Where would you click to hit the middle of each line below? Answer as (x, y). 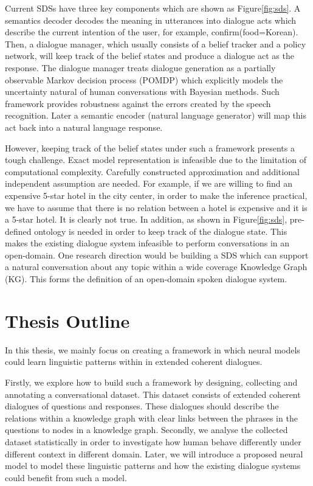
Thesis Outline (67, 320)
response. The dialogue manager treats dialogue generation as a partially (140, 67)
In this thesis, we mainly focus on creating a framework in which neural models (153, 349)
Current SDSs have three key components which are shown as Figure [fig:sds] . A (153, 8)
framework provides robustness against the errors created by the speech (138, 103)
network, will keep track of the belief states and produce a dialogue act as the (150, 56)
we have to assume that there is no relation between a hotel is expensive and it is (156, 207)
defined (18, 231)
